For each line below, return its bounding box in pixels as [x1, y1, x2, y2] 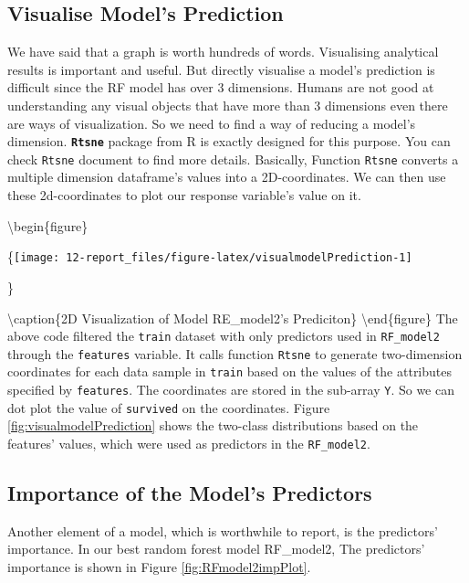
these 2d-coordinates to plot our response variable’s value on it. [7, 185, 361, 205]
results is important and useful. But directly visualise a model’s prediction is [7, 59, 435, 79]
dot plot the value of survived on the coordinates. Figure [7, 397, 330, 417]
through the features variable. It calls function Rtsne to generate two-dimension [7, 344, 463, 363]
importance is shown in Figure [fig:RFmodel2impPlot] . [7, 557, 311, 577]
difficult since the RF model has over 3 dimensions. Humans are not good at [7, 78, 434, 97]
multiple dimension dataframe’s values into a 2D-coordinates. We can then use [7, 167, 446, 186]
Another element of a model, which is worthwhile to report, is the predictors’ [7, 521, 438, 540]
